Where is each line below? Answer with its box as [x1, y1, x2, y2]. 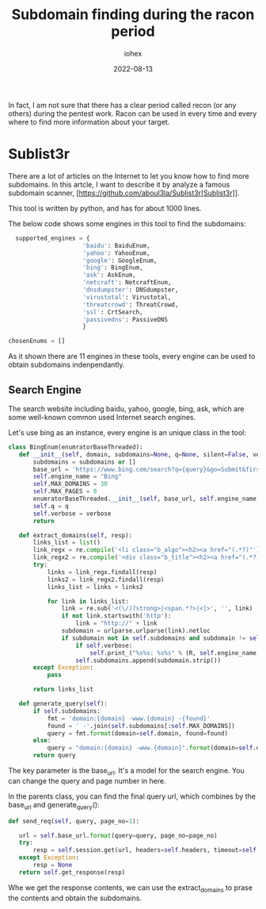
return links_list [32, 685, 93, 694]
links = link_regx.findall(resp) [47, 568, 158, 576]
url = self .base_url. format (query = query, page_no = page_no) [18, 831, 218, 839]
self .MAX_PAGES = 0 [32, 487, 97, 495]
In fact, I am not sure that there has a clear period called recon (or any [8, 100, 237, 110]
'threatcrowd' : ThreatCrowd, [82, 300, 179, 309]
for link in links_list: [47, 597, 129, 605]
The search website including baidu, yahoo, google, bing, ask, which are [8, 403, 245, 414]
